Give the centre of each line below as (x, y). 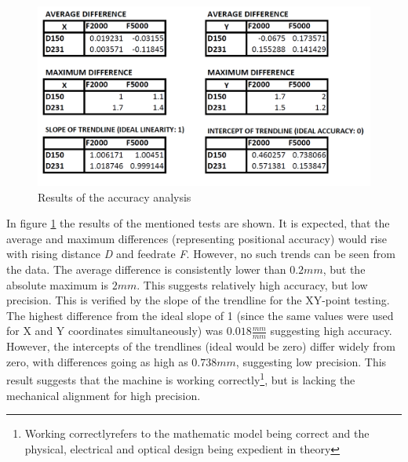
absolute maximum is (58, 284)
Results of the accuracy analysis (115, 196)
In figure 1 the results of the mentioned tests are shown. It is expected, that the (198, 223)
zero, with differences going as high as (97, 361)
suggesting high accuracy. (331, 331)
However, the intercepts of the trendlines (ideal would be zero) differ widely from (201, 346)
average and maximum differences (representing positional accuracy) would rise (197, 238)
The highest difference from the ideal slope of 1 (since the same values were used (200, 315)
